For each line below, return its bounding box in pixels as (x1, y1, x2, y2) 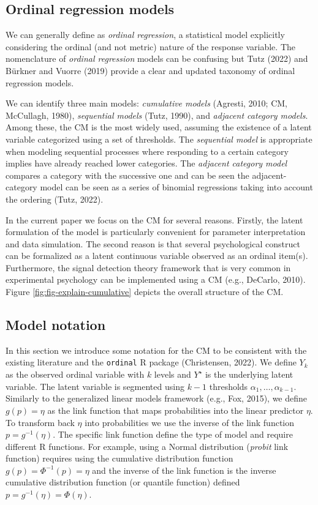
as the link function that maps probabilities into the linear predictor (47, 403, 304, 416)
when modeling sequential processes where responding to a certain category (6, 144, 289, 157)
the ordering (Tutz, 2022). (6, 192, 104, 205)
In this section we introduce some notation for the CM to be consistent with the (6, 343, 307, 356)
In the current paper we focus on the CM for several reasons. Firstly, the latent (6, 213, 303, 226)
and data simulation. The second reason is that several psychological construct (6, 237, 300, 250)
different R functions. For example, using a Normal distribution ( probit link (6, 440, 289, 452)
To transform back (6, 416, 75, 428)
